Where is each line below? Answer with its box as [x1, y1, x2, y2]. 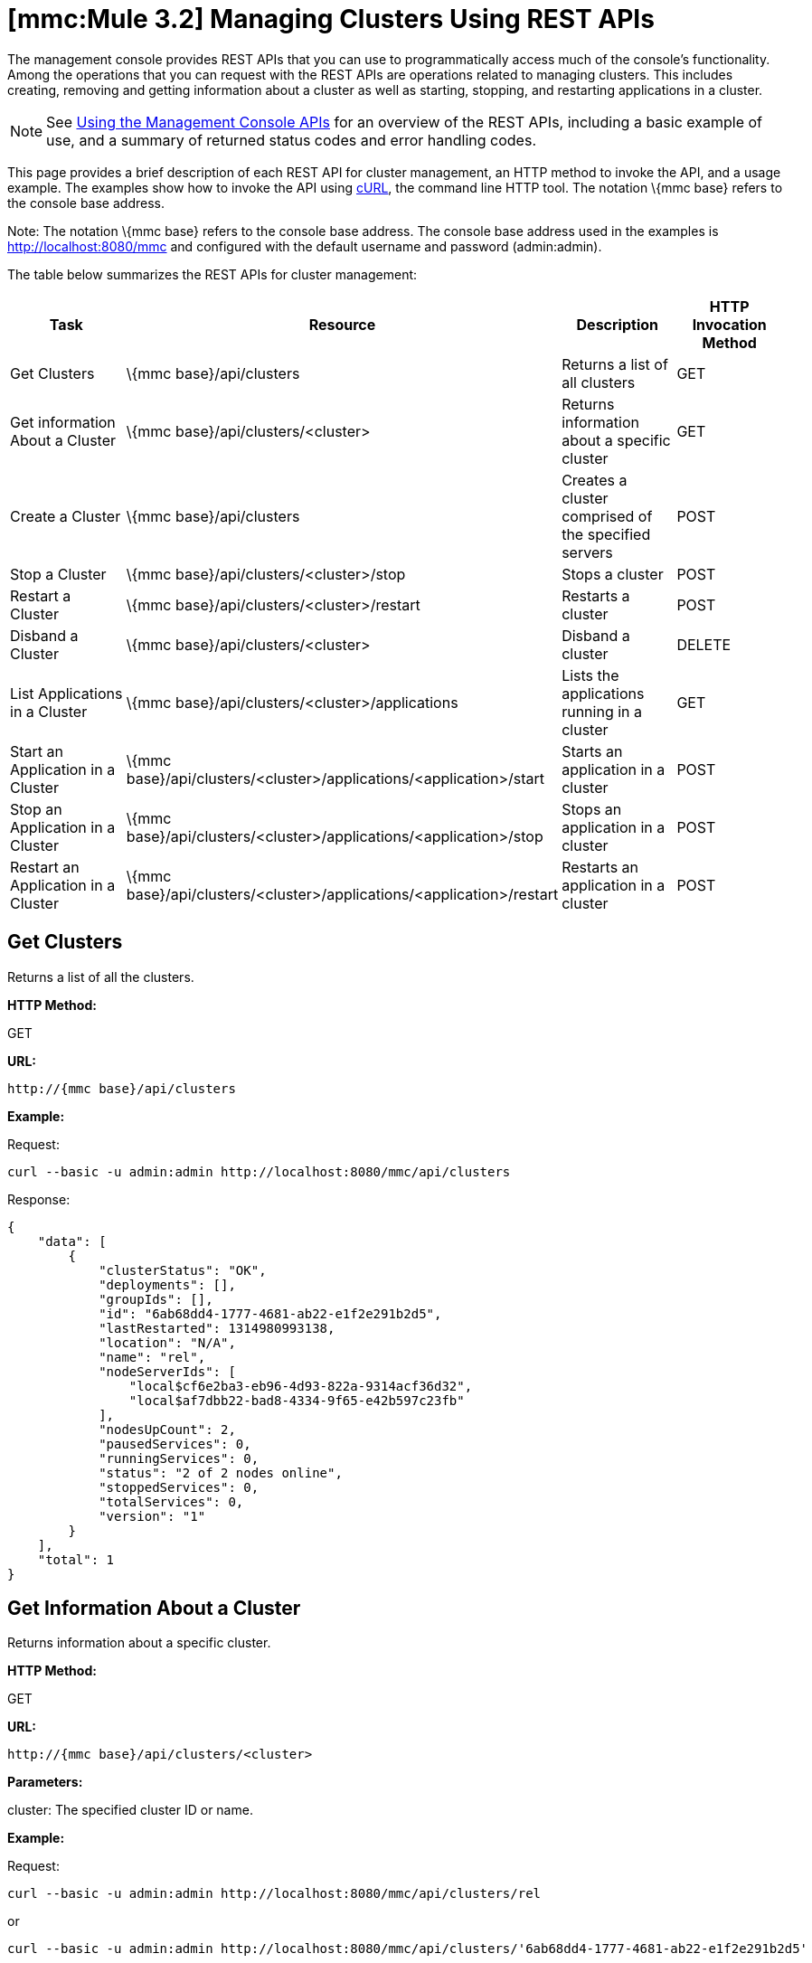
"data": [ [37, 1233, 107, 1249]
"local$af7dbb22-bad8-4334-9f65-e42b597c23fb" [128, 1392, 465, 1408]
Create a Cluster [10, 506, 121, 525]
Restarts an [562, 857, 639, 876]
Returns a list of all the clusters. [7, 968, 194, 985]
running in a [562, 702, 642, 721]
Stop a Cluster [10, 564, 107, 583]
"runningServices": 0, [99, 1450, 260, 1466]
